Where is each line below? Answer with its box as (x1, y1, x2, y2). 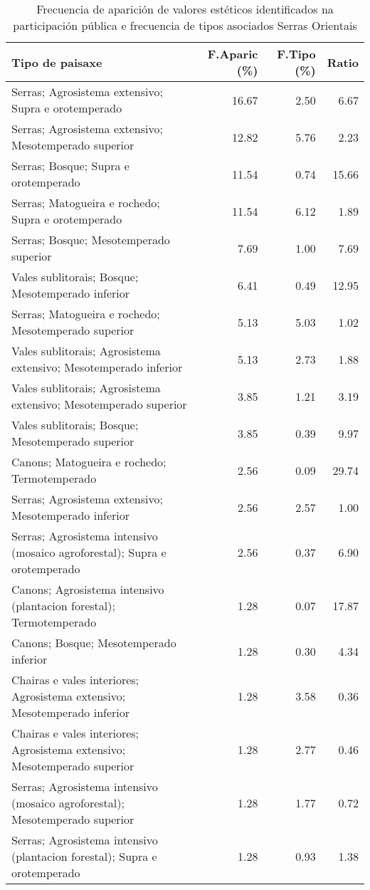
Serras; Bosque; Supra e (11, 157, 129, 174)
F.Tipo (277, 46, 316, 62)
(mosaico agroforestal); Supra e (11, 544, 166, 560)
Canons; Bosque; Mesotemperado (11, 634, 176, 651)
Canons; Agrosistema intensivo (11, 581, 164, 597)
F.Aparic (207, 46, 258, 62)
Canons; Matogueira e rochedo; (11, 454, 166, 470)
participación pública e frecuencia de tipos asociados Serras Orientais (13, 17, 357, 33)
